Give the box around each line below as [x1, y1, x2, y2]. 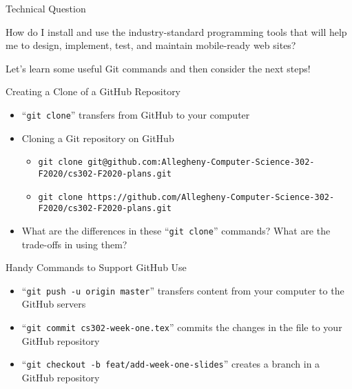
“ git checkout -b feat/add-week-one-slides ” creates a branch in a [21, 357, 320, 371]
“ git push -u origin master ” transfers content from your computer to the [21, 283, 344, 297]
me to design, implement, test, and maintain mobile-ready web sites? [6, 38, 296, 52]
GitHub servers [21, 297, 86, 311]
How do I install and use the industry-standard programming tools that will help [6, 24, 347, 39]
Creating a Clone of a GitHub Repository [6, 84, 181, 99]
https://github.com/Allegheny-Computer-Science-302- [87, 192, 335, 202]
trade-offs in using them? [21, 237, 127, 251]
